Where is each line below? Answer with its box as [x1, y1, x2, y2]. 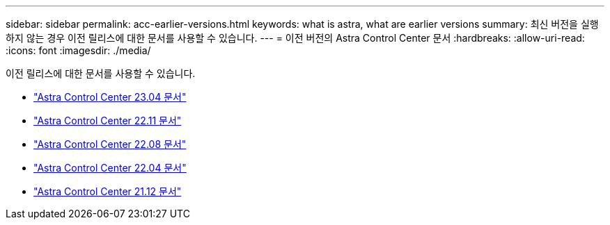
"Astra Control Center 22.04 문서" [33, 162, 187, 174]
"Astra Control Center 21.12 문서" [33, 185, 182, 197]
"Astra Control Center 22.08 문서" [33, 138, 187, 150]
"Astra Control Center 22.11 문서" [33, 115, 182, 126]
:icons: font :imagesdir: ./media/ [6, 44, 151, 56]
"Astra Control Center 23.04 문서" [33, 91, 187, 103]
